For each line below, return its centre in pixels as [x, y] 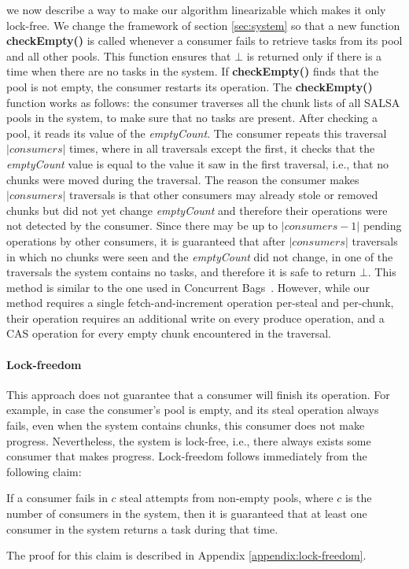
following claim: [44, 471]
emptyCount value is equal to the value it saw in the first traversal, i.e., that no [197, 163]
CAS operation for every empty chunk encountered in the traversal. [169, 333]
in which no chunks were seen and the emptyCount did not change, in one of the [200, 256]
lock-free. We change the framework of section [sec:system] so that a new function [203, 25]
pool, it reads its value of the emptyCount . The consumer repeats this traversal [197, 133]
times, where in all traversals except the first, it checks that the [222, 148]
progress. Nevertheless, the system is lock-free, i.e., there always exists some [189, 440]
